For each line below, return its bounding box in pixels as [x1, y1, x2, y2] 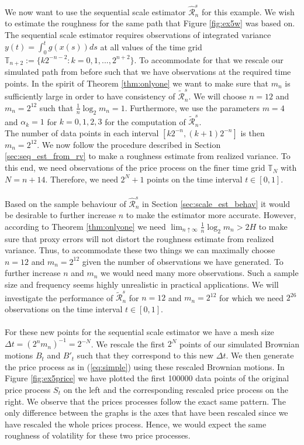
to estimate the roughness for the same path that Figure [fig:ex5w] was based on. [5, 17, 295, 29]
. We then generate [226, 349, 294, 361]
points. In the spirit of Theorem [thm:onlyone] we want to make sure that [5, 77, 269, 89]
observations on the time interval [5, 302, 123, 315]
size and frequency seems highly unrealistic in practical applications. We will [5, 278, 279, 290]
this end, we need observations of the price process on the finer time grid [5, 161, 265, 174]
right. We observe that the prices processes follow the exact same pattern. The [5, 395, 286, 407]
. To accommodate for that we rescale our [134, 53, 284, 65]
